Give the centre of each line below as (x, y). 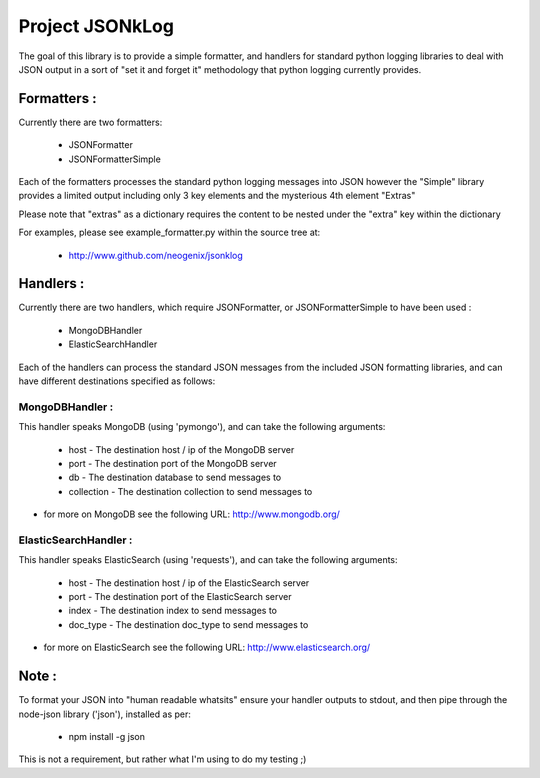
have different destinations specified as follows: (117, 381)
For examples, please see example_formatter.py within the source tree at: (169, 232)
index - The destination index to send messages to (173, 611)
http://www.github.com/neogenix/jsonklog (156, 255)
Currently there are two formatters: (90, 122)
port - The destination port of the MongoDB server (172, 463)
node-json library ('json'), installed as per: (105, 714)
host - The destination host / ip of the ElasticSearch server (189, 582)
